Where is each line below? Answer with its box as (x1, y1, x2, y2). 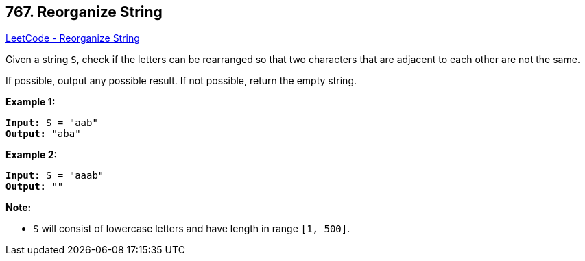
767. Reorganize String (5, 3, 163, 21)
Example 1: (5, 96, 56, 108)
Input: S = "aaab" (5, 170, 104, 182)
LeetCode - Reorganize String (5, 32, 140, 45)
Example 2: (5, 149, 58, 161)
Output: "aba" (5, 128, 81, 140)
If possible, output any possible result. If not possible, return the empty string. (5, 75, 357, 87)
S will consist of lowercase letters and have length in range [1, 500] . (33, 223, 350, 235)
